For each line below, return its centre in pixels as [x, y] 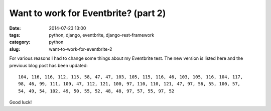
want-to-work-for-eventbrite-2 [81, 49]
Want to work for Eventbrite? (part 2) [88, 13]
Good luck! [21, 102]
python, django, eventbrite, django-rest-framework [102, 35]
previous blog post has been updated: [48, 65]
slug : [15, 49]
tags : [15, 35]
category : [20, 42]
